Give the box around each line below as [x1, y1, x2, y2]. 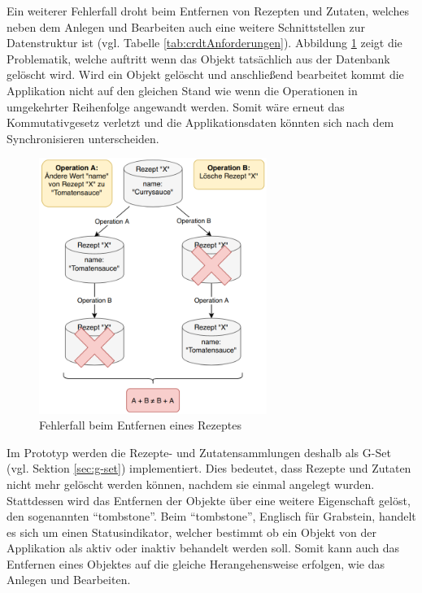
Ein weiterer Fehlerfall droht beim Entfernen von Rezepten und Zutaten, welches [7, 2, 409, 19]
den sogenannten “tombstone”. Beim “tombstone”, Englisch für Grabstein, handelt [7, 508, 416, 525]
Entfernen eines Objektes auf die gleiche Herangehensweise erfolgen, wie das [7, 555, 385, 572]
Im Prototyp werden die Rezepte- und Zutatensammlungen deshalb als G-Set [7, 443, 391, 460]
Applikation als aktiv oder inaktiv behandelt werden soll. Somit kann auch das [7, 539, 399, 556]
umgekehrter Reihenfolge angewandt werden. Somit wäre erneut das [7, 98, 345, 115]
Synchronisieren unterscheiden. [7, 129, 159, 146]
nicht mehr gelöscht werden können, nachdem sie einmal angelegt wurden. [7, 475, 375, 492]
